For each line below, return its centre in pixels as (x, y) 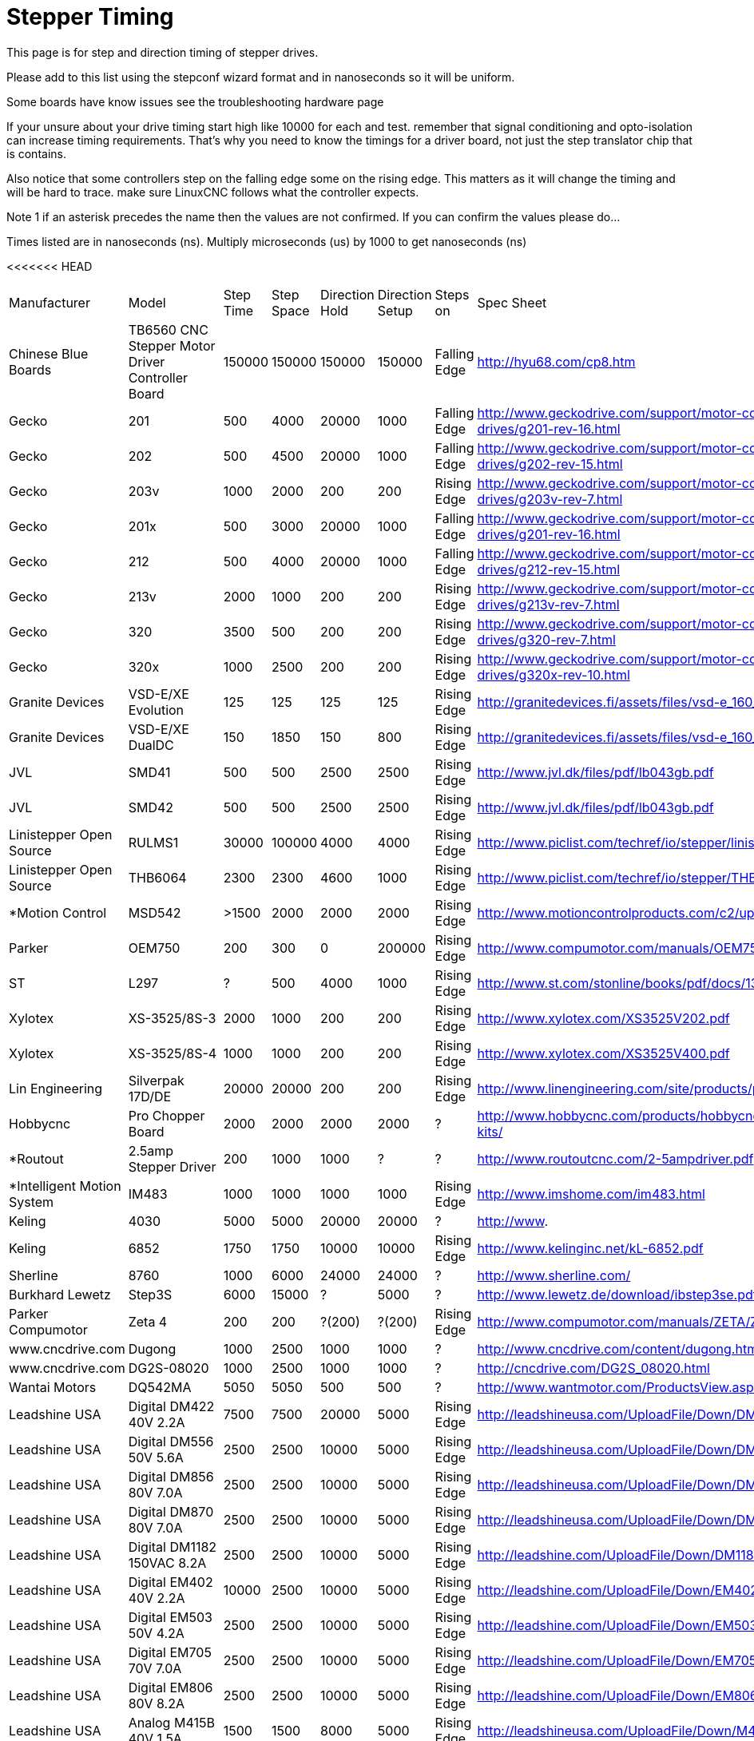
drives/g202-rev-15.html (550, 464)
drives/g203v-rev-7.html (550, 499)
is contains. (36, 153)
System (32, 1202)
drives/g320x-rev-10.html (554, 674)
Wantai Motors (53, 1387)
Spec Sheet (512, 302)
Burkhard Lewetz (60, 1294)
